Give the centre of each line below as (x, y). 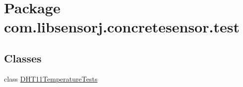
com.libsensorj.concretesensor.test (122, 27)
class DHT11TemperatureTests (51, 78)
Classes (23, 58)
